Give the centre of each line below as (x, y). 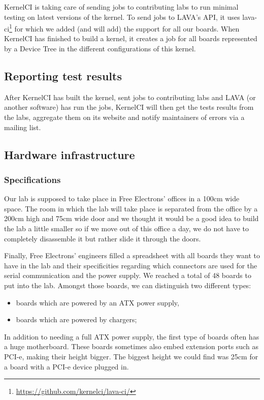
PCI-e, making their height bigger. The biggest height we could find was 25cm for (131, 356)
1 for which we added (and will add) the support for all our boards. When (124, 28)
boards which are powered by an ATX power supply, (97, 302)
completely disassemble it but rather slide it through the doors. (103, 238)
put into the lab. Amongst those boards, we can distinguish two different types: (128, 285)
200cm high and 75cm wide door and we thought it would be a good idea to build (131, 218)
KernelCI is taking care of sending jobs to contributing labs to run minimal (121, 7)
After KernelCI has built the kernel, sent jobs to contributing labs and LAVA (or (130, 97)
